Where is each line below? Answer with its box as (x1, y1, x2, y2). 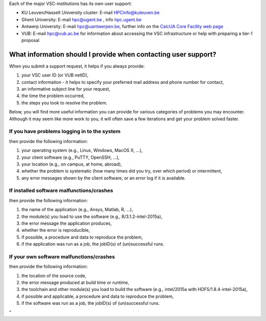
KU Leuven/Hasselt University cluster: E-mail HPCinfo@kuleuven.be (21, 10, 160, 16)
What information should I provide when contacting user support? (9, 50, 217, 59)
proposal (21, 37, 39, 43)
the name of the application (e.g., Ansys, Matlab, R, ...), (21, 207, 133, 213)
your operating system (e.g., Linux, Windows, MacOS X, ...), (21, 147, 143, 153)
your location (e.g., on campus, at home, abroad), (21, 161, 122, 167)
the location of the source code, (21, 273, 87, 279)
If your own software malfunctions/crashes (9, 253, 115, 260)
